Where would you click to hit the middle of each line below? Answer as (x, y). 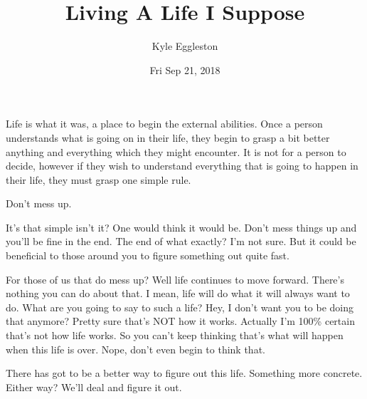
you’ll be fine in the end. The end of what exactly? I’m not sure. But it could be (181, 241)
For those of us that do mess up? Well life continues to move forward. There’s (175, 279)
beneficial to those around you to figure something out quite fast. (148, 255)
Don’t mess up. (39, 203)
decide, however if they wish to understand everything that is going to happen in (182, 166)
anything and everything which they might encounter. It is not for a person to (176, 151)
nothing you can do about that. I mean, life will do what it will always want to (178, 293)
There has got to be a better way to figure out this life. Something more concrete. (184, 373)
